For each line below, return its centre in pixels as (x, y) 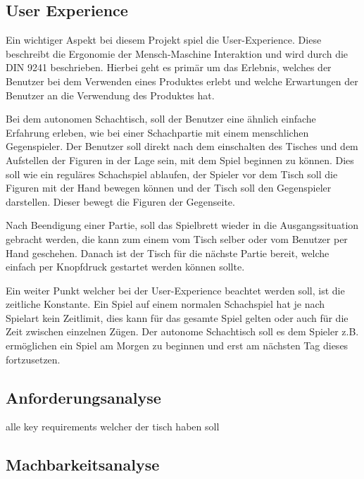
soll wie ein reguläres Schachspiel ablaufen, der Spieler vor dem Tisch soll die (172, 174)
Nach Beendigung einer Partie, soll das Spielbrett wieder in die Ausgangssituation (182, 225)
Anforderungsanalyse (83, 397)
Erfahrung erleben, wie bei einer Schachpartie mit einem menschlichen (157, 132)
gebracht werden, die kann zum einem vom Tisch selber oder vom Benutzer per (177, 238)
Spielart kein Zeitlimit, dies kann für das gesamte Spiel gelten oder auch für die (177, 317)
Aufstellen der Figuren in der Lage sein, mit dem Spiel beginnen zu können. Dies (180, 160)
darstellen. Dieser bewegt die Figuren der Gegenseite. (120, 201)
